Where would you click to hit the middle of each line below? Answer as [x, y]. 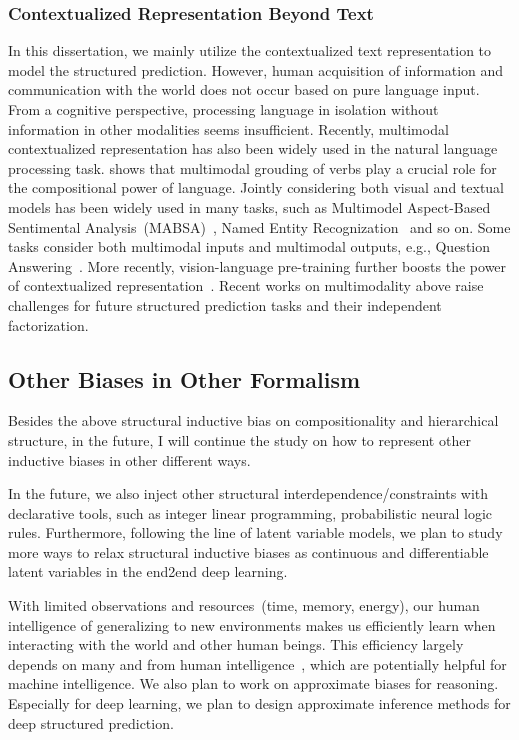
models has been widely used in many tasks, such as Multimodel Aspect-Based [249, 206]
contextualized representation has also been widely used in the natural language [253, 148]
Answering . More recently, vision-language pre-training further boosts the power [257, 265]
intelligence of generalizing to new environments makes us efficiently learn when [252, 624]
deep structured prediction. [91, 722]
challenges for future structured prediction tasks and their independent [225, 304]
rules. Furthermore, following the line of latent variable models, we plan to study [255, 532]
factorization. [48, 324]
